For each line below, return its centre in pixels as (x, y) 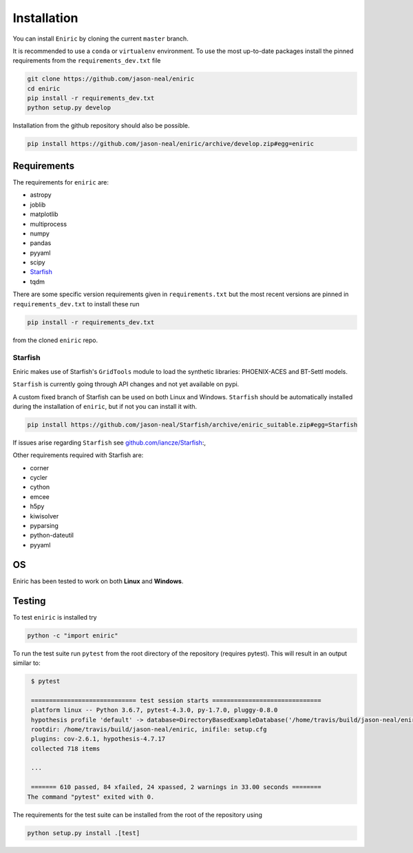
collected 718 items (66, 748)
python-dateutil (52, 535)
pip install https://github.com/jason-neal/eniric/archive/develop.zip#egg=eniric (171, 144)
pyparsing (44, 526)
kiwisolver (44, 516)
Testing (29, 601)
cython (40, 487)
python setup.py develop (69, 108)
